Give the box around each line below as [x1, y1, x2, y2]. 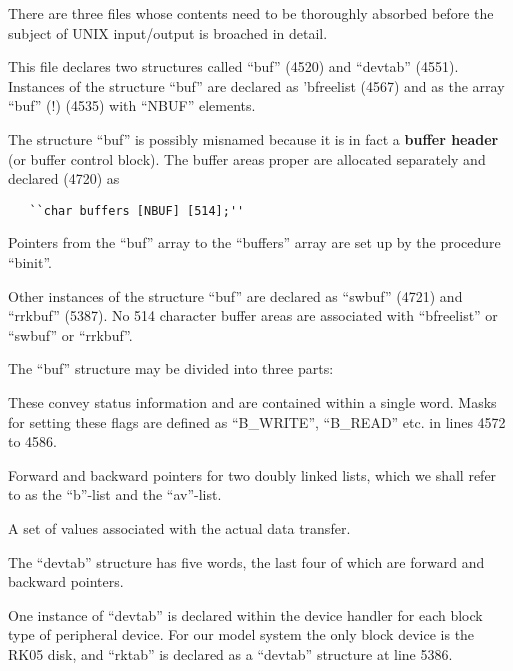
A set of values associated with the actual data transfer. [8, 517, 351, 538]
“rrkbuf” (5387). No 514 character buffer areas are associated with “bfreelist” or [8, 305, 498, 326]
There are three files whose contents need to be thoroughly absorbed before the [8, 3, 494, 23]
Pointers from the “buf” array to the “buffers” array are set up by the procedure [8, 232, 501, 253]
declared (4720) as [8, 168, 120, 189]
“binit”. [8, 252, 52, 272]
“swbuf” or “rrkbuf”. [8, 324, 133, 345]
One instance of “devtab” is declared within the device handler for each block [8, 604, 483, 625]
